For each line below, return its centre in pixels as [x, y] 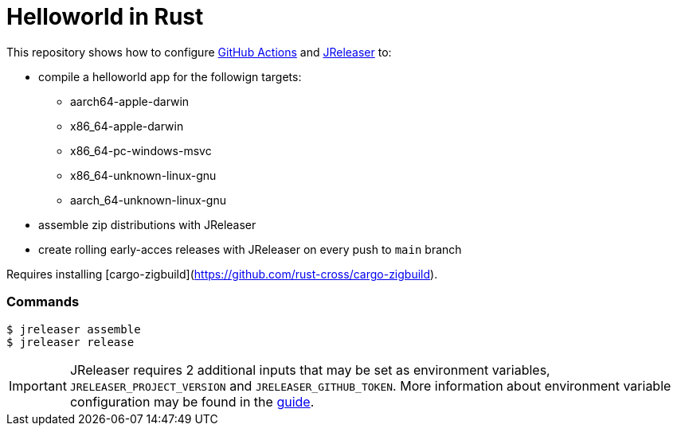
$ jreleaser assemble [74, 329]
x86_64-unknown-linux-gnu [143, 175]
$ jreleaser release [70, 342]
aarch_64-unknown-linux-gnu [148, 200]
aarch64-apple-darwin [130, 101]
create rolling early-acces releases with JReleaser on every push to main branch [250, 249]
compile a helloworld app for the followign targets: [170, 76]
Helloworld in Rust [105, 17]
